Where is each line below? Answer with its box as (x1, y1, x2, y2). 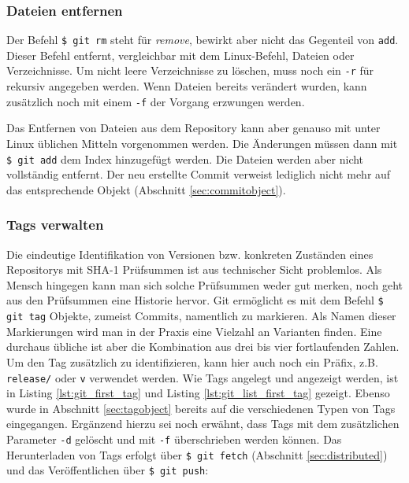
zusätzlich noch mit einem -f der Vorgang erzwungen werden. (6, 93, 305, 109)
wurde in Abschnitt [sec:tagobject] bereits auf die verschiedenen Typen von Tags (6, 400, 396, 416)
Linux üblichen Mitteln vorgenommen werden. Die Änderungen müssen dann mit (6, 135, 398, 151)
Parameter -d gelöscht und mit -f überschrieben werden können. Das (6, 430, 342, 447)
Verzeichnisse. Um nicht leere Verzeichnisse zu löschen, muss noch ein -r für (6, 62, 374, 79)
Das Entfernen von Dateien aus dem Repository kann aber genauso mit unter (6, 120, 381, 136)
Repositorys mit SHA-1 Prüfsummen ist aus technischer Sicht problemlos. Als (6, 261, 382, 278)
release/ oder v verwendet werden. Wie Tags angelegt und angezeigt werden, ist (6, 369, 399, 385)
